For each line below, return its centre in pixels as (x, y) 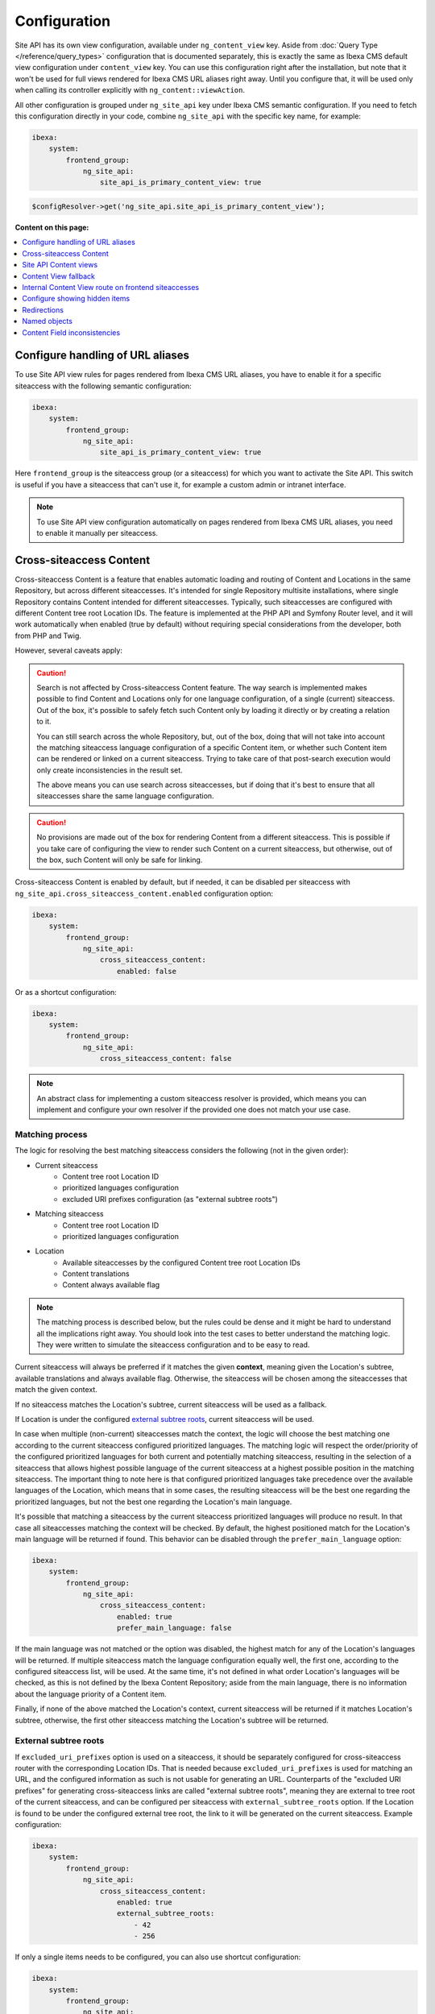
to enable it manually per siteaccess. (97, 533)
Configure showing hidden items (76, 299)
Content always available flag (111, 1285)
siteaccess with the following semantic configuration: (104, 386)
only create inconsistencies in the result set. (110, 770)
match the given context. (56, 1390)
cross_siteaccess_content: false (166, 1059)
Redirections (43, 309)
